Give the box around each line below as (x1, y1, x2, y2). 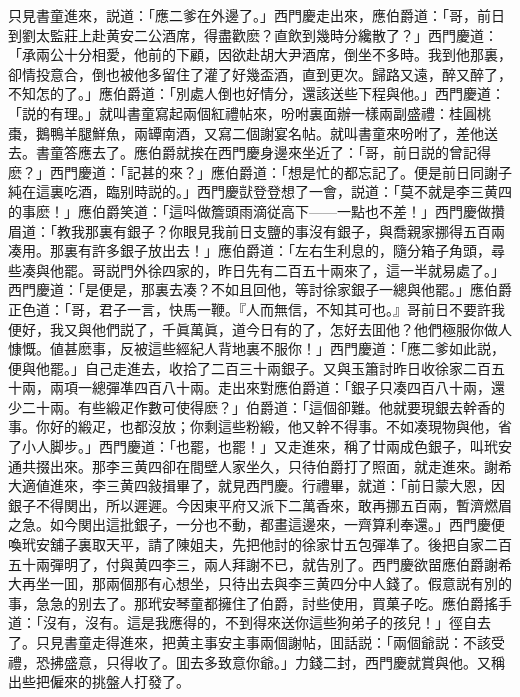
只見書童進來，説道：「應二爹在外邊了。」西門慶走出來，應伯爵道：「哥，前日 (8, 5, 505, 25)
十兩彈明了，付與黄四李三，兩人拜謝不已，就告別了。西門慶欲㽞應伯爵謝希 (21, 553, 512, 574)
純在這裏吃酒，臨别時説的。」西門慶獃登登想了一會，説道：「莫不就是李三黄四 (8, 181, 512, 202)
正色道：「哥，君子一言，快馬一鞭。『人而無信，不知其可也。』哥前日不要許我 (8, 298, 505, 319)
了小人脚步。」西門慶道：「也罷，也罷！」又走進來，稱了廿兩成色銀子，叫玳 (8, 436, 498, 457)
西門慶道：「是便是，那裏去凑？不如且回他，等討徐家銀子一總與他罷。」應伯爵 (8, 279, 512, 300)
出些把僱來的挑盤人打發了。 (8, 671, 190, 692)
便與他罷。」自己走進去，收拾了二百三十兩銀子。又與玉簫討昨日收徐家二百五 (8, 357, 505, 378)
